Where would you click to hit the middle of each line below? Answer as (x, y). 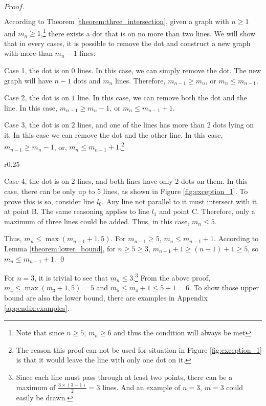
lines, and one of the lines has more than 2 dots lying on (166, 125)
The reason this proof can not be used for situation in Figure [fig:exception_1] (139, 349)
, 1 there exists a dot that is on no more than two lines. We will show (148, 32)
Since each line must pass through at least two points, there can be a (124, 377)
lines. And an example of (141, 387)
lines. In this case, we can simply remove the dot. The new (169, 70)
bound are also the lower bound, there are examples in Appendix (106, 298)
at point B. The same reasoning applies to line (77, 211)
